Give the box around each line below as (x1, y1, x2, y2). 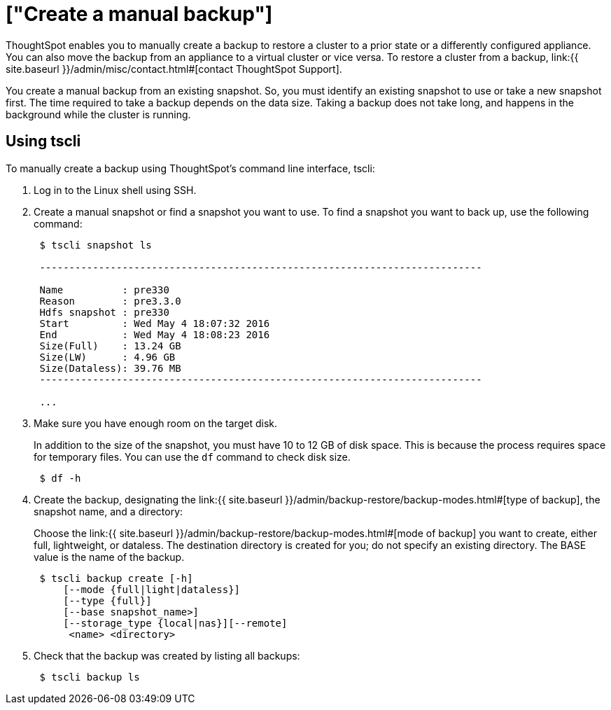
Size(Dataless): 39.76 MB (39, 362, 181, 374)
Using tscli (6, 132, 81, 151)
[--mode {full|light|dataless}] (63, 583, 241, 595)
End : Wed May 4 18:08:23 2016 (39, 328, 270, 340)
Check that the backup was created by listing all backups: (34, 649, 300, 662)
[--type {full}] (63, 594, 152, 606)
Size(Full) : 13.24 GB (39, 340, 181, 351)
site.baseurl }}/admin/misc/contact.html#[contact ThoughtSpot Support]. (6, 62, 342, 75)
